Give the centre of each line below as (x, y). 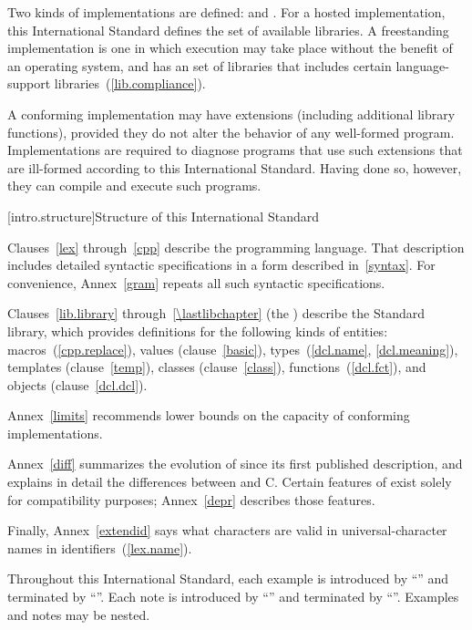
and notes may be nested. (79, 614)
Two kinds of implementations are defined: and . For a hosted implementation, (226, 12)
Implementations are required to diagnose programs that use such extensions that (235, 150)
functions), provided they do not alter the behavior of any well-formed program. (231, 132)
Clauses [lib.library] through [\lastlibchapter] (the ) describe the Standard (216, 313)
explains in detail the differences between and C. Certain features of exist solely (230, 482)
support (29, 83)
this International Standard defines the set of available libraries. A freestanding (228, 30)
